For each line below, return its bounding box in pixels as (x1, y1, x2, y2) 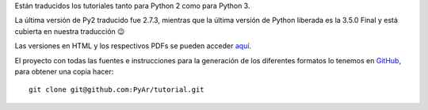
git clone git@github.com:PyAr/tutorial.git (29, 85, 205, 94)
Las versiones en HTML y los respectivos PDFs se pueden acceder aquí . (14, 41, 252, 51)
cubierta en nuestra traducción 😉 (14, 26, 125, 36)
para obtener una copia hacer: (14, 66, 114, 76)
